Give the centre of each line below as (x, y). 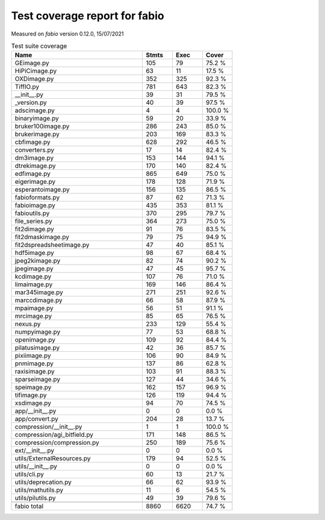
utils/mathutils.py (39, 490)
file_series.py (33, 221)
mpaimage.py (34, 309)
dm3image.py (34, 158)
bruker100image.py (42, 127)
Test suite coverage (39, 46)
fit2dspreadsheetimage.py (52, 245)
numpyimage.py (38, 332)
